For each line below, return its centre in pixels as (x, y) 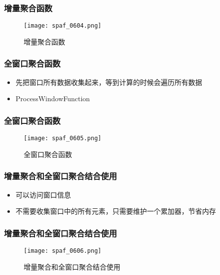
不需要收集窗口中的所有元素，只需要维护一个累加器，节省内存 (116, 211)
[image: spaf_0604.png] (63, 26)
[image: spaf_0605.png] (63, 138)
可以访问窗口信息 (43, 194)
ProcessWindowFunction (53, 98)
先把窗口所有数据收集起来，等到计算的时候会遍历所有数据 (109, 82)
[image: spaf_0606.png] (63, 251)
